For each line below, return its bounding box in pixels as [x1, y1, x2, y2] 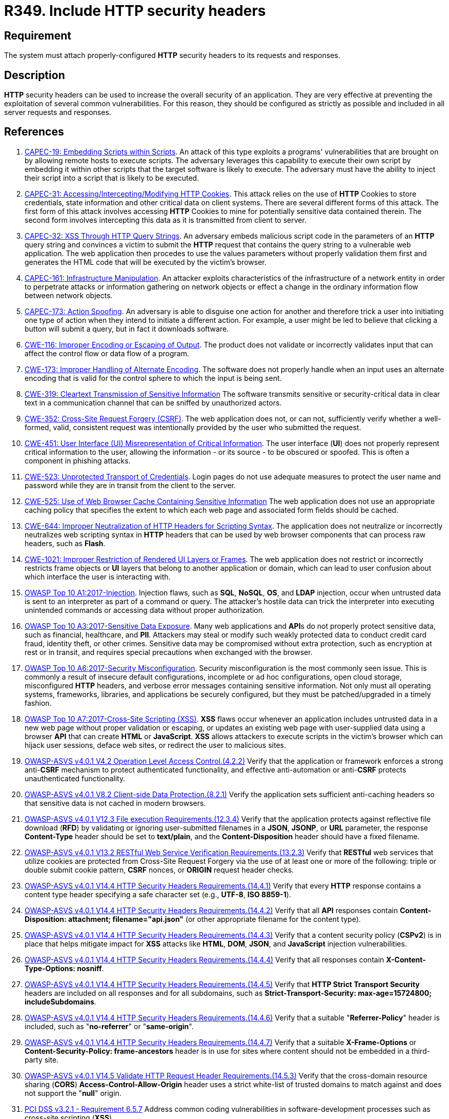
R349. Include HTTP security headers [4, 2, 266, 20]
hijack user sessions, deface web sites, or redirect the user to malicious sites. [25, 740, 286, 749]
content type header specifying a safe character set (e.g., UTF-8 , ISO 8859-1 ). [25, 890, 291, 899]
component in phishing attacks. [25, 456, 131, 465]
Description [4, 68, 65, 82]
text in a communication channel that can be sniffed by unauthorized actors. [25, 398, 282, 407]
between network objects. [25, 291, 113, 300]
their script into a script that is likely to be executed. [25, 173, 199, 182]
